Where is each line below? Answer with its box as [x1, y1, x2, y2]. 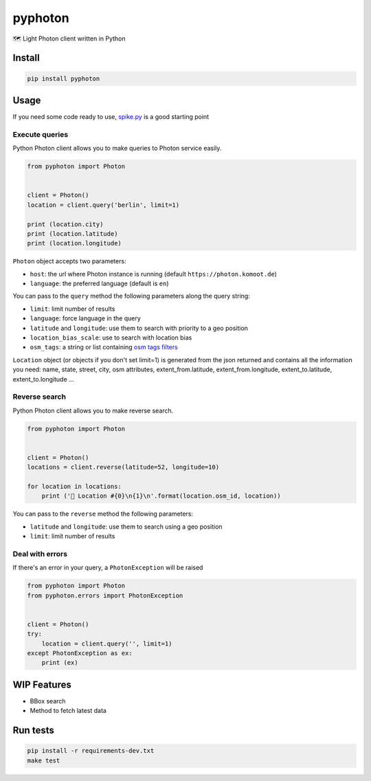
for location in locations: [27, 483, 122, 491]
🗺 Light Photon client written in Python [12, 34, 126, 43]
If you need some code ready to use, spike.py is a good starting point [12, 113, 210, 121]
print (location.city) [27, 220, 104, 228]
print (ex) [41, 659, 78, 667]
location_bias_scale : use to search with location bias [30, 333, 192, 342]
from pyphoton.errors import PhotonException [27, 591, 183, 599]
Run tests [12, 725, 54, 736]
